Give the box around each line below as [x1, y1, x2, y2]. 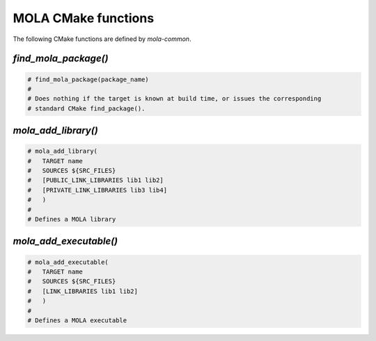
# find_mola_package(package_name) [27, 75, 149, 83]
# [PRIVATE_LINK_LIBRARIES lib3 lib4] [27, 186, 167, 194]
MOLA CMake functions [13, 10, 155, 26]
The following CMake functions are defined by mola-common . [13, 35, 191, 43]
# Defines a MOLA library [27, 215, 116, 224]
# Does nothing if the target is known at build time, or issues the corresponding [27, 94, 322, 103]
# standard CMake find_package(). [27, 104, 146, 113]
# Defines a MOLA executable [27, 316, 127, 324]
